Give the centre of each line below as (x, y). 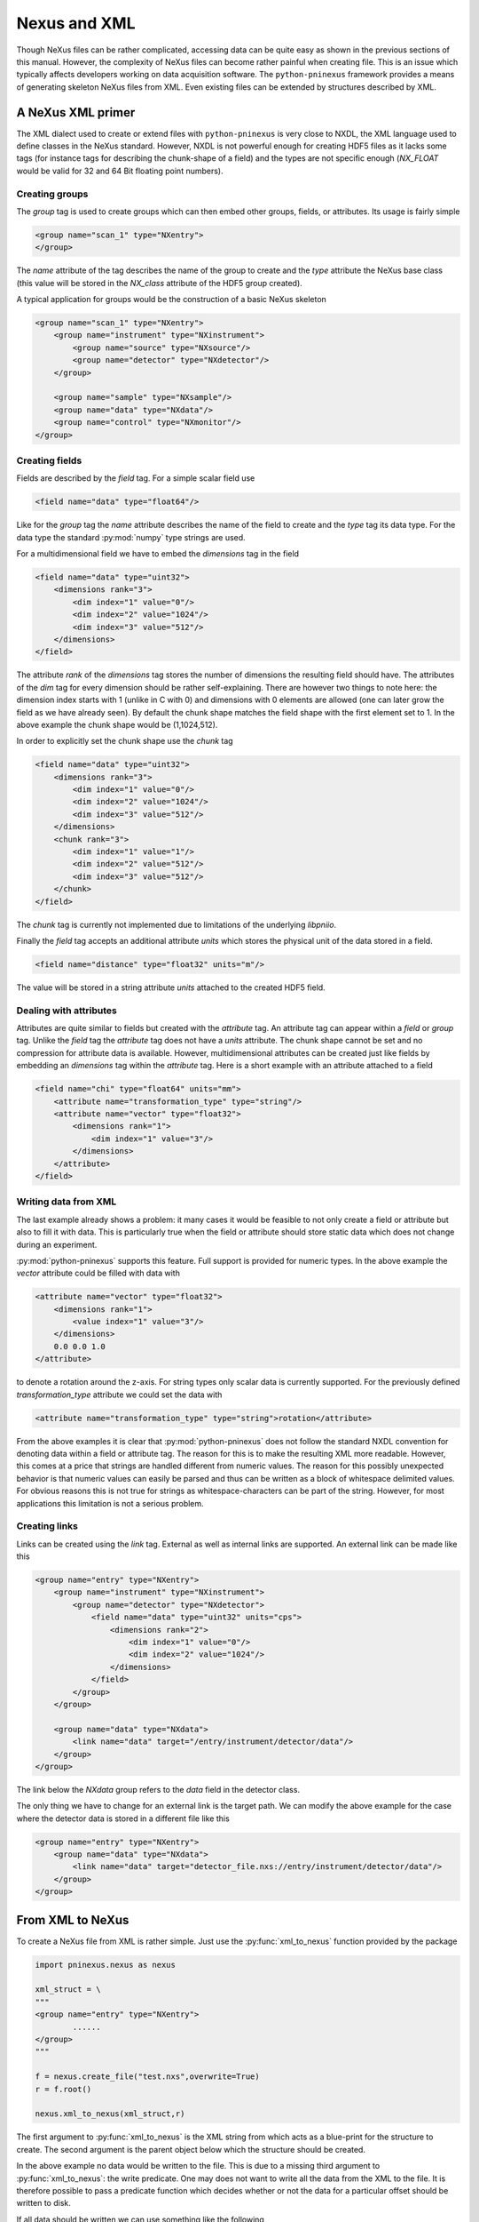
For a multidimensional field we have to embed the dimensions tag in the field (158, 554)
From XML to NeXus (73, 1920)
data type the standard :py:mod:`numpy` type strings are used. (131, 537)
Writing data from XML (67, 1202)
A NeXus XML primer (76, 112)
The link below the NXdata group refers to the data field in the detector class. (158, 1789)
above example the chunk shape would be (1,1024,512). (117, 724)
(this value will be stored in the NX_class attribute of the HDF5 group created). (160, 283)
